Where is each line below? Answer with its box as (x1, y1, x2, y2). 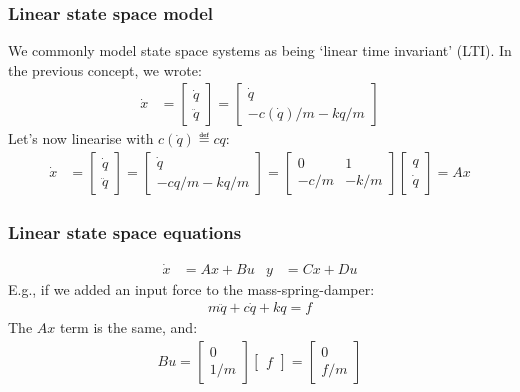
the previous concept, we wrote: (8, 59, 202, 80)
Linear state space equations (8, 219, 242, 244)
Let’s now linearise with (8, 128, 154, 149)
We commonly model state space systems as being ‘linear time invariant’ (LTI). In (8, 40, 512, 61)
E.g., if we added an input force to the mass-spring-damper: (8, 278, 375, 299)
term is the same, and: (59, 317, 198, 338)
